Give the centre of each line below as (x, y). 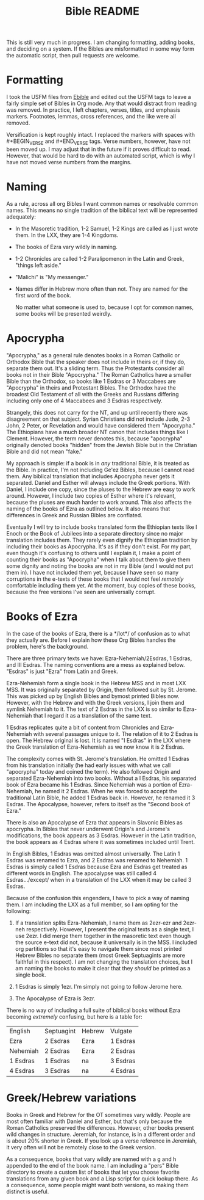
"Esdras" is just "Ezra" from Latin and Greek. (62, 671)
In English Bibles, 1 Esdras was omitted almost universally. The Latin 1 (93, 854)
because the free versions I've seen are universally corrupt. (81, 592)
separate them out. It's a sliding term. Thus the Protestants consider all (95, 368)
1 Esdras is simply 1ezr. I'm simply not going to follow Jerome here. (99, 986)
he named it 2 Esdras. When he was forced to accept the (106, 791)
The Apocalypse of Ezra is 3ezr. (55, 998)
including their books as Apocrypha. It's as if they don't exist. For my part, (99, 546)
